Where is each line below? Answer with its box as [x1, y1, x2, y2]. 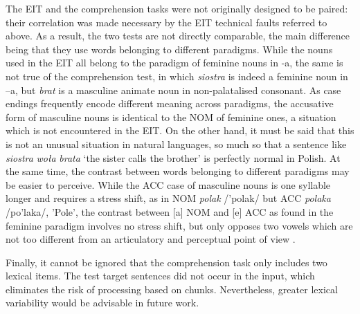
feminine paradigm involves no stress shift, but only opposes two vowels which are [6, 218, 353, 232]
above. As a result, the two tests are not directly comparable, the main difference [6, 28, 350, 43]
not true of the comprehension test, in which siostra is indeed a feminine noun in [6, 68, 348, 83]
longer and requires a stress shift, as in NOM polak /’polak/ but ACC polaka [6, 191, 331, 205]
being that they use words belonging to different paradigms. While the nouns [6, 41, 333, 56]
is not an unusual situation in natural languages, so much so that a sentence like [6, 136, 347, 151]
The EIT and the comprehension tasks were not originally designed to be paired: [6, 1, 348, 15]
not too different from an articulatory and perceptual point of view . [6, 232, 296, 246]
